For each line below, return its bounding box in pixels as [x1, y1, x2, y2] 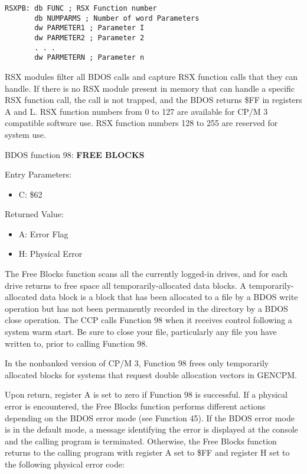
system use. [5, 128, 46, 140]
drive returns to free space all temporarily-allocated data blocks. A [5, 279, 246, 291]
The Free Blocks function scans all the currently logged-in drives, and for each [5, 267, 288, 280]
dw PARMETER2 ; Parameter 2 [34, 33, 145, 42]
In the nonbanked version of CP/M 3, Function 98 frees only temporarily [5, 357, 269, 369]
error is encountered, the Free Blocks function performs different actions [5, 400, 266, 412]
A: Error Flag [18, 227, 68, 240]
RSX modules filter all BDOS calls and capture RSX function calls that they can [5, 70, 298, 82]
